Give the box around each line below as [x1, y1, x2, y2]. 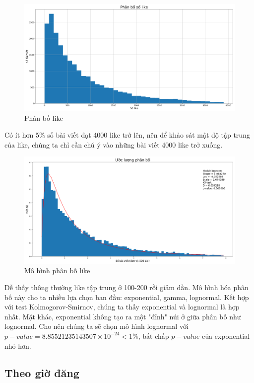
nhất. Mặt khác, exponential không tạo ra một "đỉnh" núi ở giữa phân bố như [4, 311, 241, 321]
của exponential [202, 330, 250, 341]
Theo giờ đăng [4, 365, 79, 380]
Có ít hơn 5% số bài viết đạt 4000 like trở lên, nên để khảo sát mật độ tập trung [4, 129, 250, 140]
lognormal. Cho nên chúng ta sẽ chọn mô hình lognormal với [4, 321, 189, 331]
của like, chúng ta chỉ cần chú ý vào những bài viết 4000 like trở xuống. [4, 139, 223, 150]
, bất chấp [138, 330, 169, 341]
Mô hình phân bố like [24, 265, 90, 276]
